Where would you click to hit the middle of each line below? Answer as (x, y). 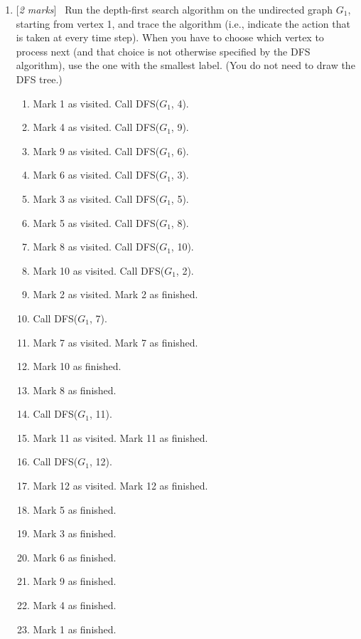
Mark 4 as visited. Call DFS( (96, 127)
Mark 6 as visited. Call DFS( (96, 175)
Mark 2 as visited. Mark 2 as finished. (115, 294)
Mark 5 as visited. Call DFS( (96, 222)
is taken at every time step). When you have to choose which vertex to (170, 37)
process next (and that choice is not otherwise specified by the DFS (163, 51)
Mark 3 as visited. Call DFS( (96, 198)
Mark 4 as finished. (75, 605)
